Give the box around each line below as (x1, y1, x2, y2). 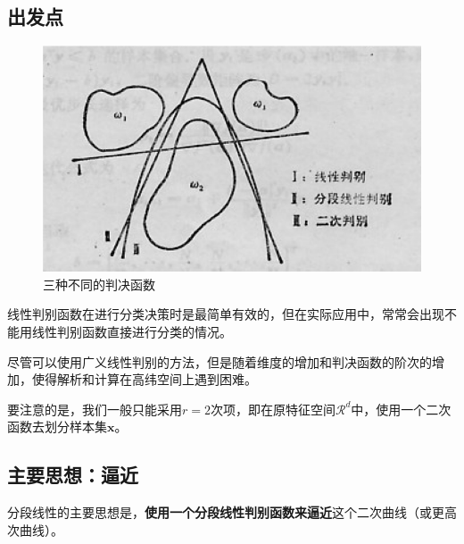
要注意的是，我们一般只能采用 (7, 399, 182, 418)
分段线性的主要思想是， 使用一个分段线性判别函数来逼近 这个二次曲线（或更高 (7, 503, 457, 522)
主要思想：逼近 (7, 461, 138, 489)
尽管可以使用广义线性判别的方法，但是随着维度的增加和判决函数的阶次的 (7, 352, 432, 371)
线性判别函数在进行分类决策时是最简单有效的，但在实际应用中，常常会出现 (7, 305, 444, 323)
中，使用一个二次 (351, 399, 452, 418)
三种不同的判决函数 (43, 274, 155, 293)
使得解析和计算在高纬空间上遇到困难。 (31, 370, 257, 389)
